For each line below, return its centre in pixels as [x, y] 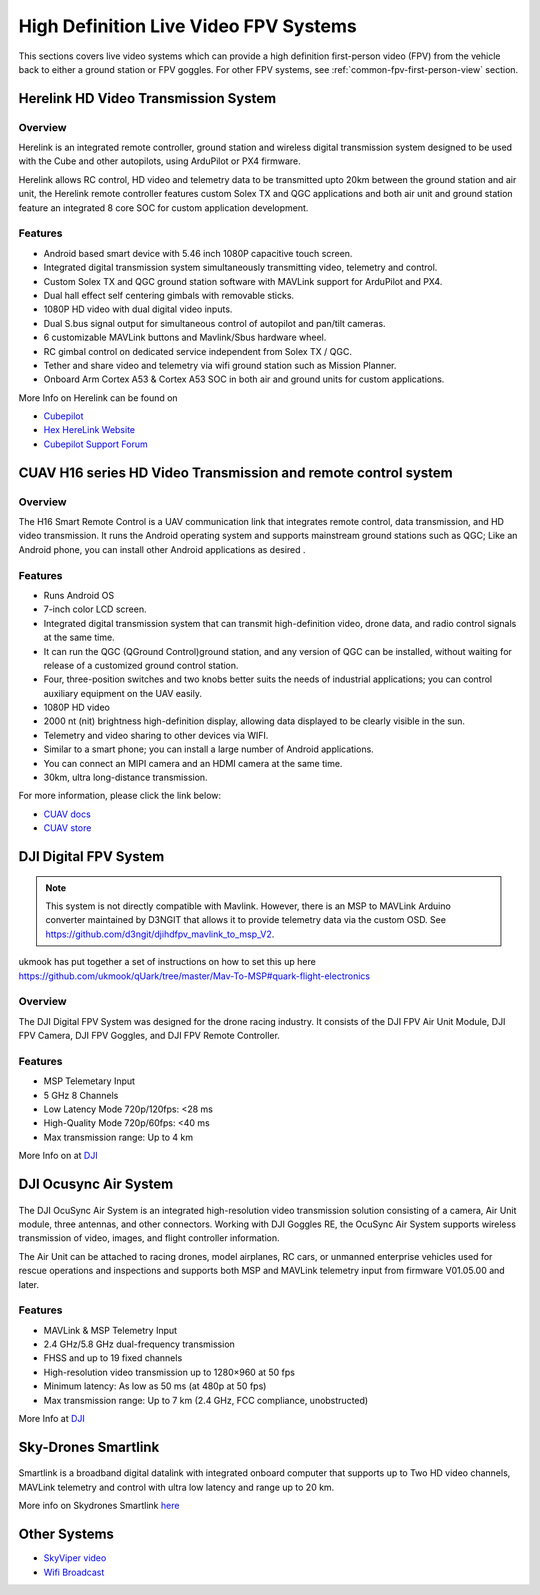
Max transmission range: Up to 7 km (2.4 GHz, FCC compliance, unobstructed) [206, 1400]
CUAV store [67, 828]
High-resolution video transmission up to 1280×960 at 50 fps [169, 1372]
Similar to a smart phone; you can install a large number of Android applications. [208, 749]
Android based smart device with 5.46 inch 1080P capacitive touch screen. [198, 253]
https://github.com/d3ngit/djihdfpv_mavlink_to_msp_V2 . [160, 934]
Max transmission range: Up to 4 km [118, 1137]
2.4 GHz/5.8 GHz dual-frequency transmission [139, 1344]
